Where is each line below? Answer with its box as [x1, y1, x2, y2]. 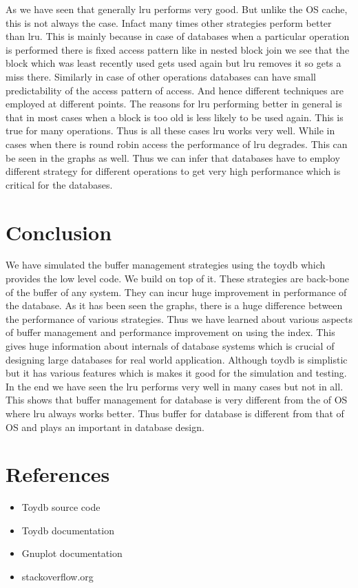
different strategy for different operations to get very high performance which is [6, 164, 341, 178]
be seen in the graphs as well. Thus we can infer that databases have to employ [6, 150, 340, 165]
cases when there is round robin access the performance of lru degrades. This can [6, 136, 348, 151]
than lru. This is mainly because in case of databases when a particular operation [6, 29, 350, 43]
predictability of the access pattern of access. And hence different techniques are [6, 83, 344, 97]
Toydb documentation [21, 523, 114, 537]
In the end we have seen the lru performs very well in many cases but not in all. [6, 379, 344, 393]
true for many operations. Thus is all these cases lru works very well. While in [6, 123, 335, 138]
